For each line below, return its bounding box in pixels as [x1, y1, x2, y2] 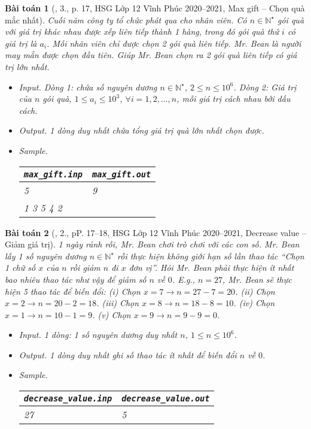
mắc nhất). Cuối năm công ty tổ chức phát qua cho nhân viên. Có [5, 13, 247, 26]
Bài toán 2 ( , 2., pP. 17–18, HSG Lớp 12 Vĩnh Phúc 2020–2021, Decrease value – [5, 226, 306, 238]
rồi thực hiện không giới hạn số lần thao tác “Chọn [117, 249, 304, 262]
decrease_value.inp [23, 394, 112, 404]
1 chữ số [5, 261, 36, 274]
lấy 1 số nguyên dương [5, 249, 87, 262]
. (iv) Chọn [233, 297, 275, 309]
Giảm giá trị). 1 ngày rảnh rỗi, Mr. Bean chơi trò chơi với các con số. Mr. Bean [5, 238, 300, 250]
